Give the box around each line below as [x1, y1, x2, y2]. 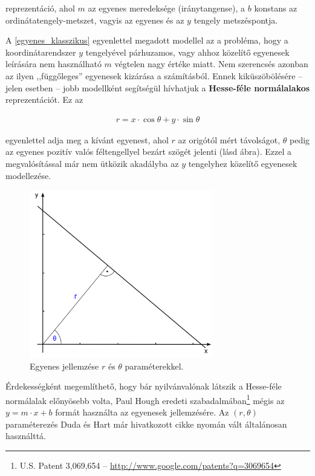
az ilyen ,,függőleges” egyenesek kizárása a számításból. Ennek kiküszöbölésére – [5, 69, 303, 82]
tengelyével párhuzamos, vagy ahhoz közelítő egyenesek [85, 45, 290, 58]
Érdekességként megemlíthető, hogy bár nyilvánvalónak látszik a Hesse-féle [5, 380, 282, 393]
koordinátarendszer [5, 45, 76, 58]
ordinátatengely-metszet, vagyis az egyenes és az [5, 13, 184, 26]
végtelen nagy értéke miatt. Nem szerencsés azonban [114, 57, 308, 70]
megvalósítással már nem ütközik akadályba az [5, 157, 179, 169]
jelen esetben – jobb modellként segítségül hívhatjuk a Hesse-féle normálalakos [5, 81, 310, 94]
